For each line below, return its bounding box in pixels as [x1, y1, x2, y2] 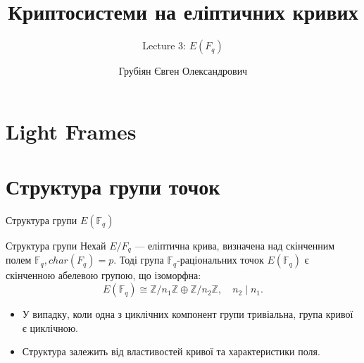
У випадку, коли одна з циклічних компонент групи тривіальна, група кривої [22, 307, 353, 321]
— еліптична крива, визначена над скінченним [134, 238, 335, 253]
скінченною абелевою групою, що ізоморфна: [6, 268, 201, 283]
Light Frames [6, 116, 137, 145]
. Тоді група [113, 252, 164, 267]
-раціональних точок [177, 252, 264, 267]
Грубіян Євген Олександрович [118, 63, 248, 78]
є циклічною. [22, 320, 79, 335]
